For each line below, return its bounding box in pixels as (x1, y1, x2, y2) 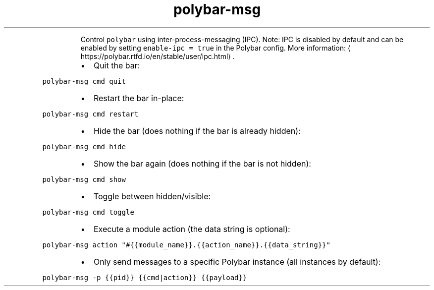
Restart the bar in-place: (93, 93, 184, 103)
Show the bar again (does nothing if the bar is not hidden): (93, 158, 311, 169)
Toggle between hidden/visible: (93, 191, 211, 201)
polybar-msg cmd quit (42, 77, 126, 85)
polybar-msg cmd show (42, 175, 126, 183)
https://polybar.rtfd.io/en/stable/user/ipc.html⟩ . (80, 52, 235, 60)
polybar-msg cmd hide (42, 142, 126, 151)
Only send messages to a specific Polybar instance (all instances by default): (93, 256, 381, 267)
